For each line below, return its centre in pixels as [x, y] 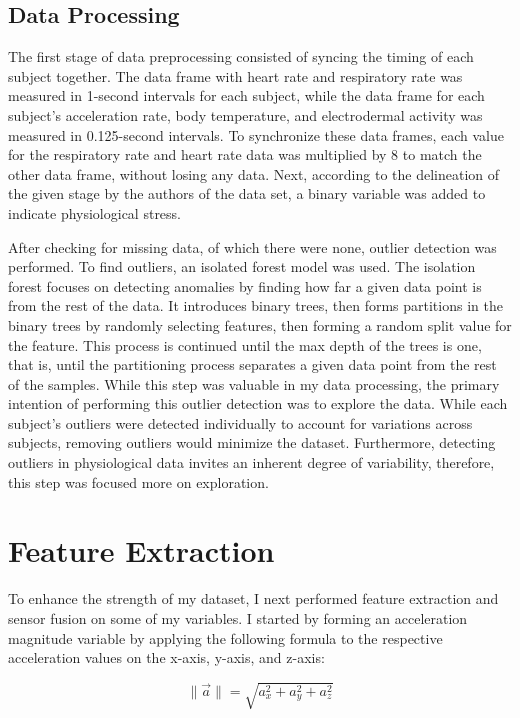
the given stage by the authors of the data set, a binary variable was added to [247, 193]
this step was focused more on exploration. [138, 481]
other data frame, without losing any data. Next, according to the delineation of [254, 173]
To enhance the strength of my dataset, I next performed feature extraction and [253, 598]
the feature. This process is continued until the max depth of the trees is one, [245, 344]
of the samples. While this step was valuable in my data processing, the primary [254, 383]
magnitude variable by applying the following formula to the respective [225, 637]
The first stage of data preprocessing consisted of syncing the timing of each [241, 56]
